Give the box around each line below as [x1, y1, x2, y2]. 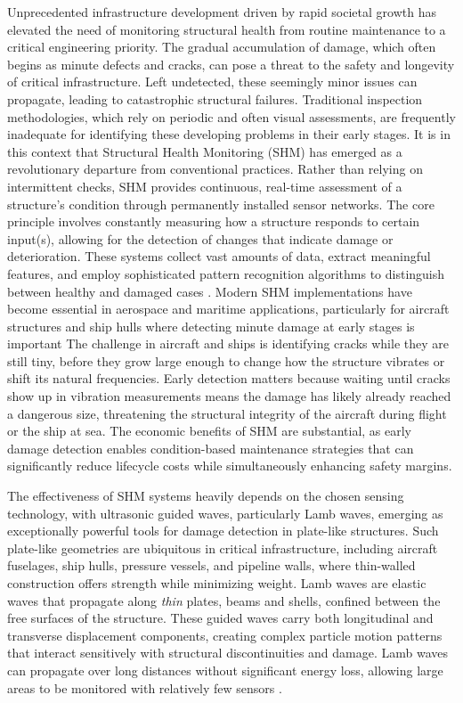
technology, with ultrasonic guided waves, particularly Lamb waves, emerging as [7, 503, 443, 522]
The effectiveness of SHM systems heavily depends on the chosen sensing [7, 486, 404, 505]
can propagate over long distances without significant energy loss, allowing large [7, 660, 443, 679]
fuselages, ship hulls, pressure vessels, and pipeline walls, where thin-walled [7, 556, 416, 575]
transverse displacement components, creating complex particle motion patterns [7, 625, 443, 644]
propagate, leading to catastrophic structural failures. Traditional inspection [7, 89, 423, 108]
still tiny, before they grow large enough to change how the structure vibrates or [7, 351, 445, 370]
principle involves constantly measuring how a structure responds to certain [7, 212, 420, 231]
